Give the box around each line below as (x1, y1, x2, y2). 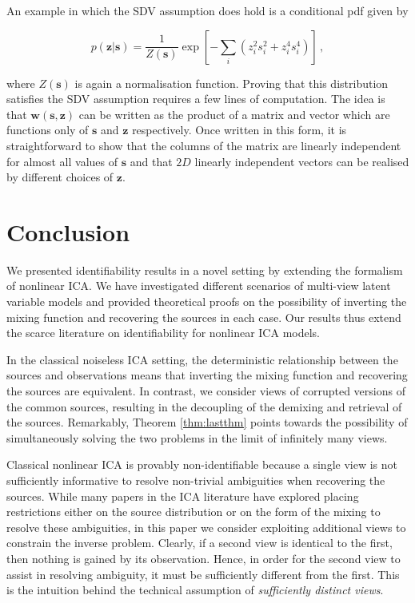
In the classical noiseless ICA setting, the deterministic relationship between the (6, 351, 398, 367)
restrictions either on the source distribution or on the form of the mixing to (6, 503, 381, 520)
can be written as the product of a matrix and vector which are (78, 105, 390, 122)
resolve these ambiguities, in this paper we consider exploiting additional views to (6, 518, 406, 535)
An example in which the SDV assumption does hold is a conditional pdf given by (6, 2, 409, 18)
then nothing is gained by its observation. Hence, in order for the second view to (6, 549, 401, 566)
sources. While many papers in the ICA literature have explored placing (6, 487, 359, 504)
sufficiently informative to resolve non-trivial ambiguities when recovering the (6, 472, 385, 488)
